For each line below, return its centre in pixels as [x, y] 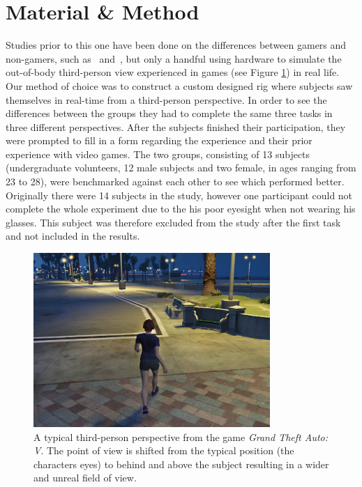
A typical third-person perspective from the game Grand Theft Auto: [181, 436]
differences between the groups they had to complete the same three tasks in [169, 113]
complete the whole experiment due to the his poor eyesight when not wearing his [181, 209]
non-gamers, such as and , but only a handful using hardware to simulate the [174, 58]
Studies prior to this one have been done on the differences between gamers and [176, 45]
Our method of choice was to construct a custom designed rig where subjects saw [179, 85]
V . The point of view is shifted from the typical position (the [164, 450]
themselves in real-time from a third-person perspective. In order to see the [166, 99]
